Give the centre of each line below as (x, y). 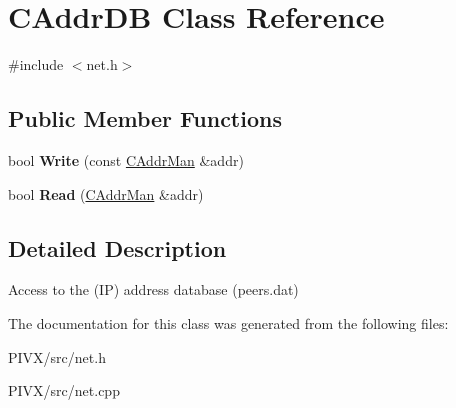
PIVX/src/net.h (57, 356)
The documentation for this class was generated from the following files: (228, 322)
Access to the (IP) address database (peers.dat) (153, 289)
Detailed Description (117, 247)
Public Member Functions (145, 118)
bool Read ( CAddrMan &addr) (106, 193)
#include (36, 64)
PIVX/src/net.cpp (64, 390)
